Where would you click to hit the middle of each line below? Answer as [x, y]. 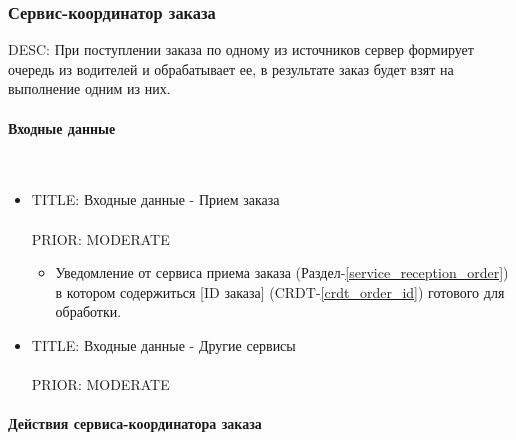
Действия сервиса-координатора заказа [135, 423]
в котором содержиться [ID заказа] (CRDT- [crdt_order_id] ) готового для [280, 291]
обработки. [88, 311]
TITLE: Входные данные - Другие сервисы [163, 344]
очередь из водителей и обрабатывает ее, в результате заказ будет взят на [231, 68]
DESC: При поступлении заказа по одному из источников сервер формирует [241, 49]
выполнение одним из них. [89, 88]
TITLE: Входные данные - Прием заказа [155, 199]
